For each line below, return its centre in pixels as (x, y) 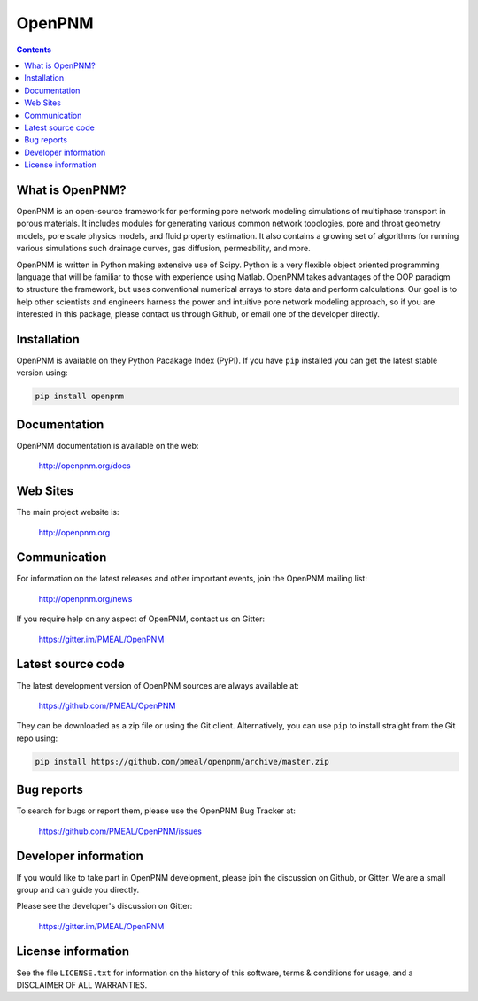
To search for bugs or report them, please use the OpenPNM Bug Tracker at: (156, 811)
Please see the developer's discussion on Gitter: (104, 906)
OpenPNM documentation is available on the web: (108, 445)
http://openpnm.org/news (85, 598)
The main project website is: (68, 512)
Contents (34, 50)
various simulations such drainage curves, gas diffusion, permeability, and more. (163, 249)
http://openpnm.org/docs (85, 466)
